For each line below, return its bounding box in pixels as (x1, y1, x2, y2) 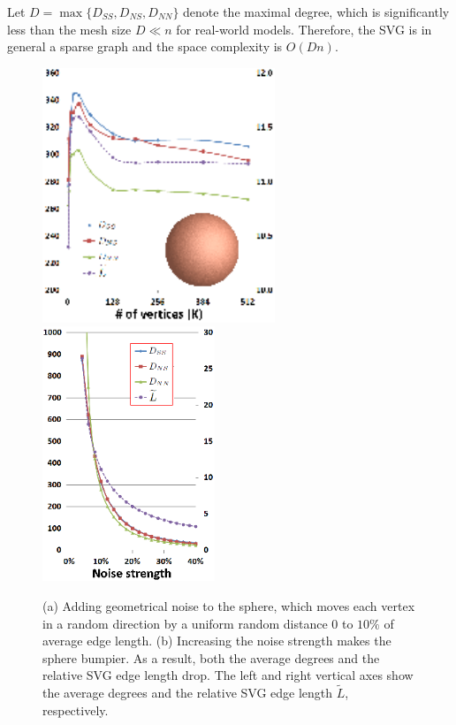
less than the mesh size (7, 19, 132, 38)
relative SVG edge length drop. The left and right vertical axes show (42, 666, 414, 684)
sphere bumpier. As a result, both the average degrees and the (42, 648, 380, 667)
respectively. (42, 700, 109, 719)
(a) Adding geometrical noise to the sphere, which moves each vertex (42, 596, 415, 614)
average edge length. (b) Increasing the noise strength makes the (42, 631, 391, 650)
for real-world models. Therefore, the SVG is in (176, 19, 432, 38)
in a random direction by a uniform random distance (42, 614, 328, 632)
